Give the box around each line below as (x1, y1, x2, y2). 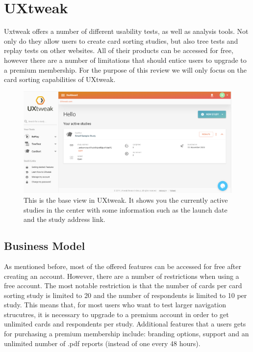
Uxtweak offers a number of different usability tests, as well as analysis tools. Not (4, 26, 249, 36)
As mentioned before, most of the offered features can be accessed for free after (4, 261, 241, 271)
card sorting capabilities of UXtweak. (4, 74, 116, 84)
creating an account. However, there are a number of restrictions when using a (4, 271, 239, 281)
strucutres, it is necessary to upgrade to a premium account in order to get (4, 309, 229, 319)
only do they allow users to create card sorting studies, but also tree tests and (4, 35, 238, 46)
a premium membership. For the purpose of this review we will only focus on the (4, 64, 247, 75)
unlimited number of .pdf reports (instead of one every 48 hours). (4, 338, 201, 348)
